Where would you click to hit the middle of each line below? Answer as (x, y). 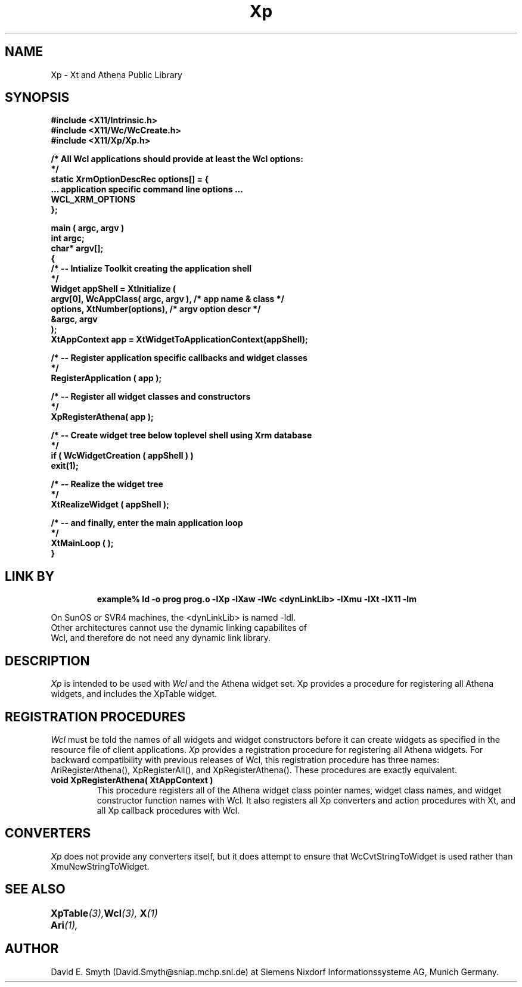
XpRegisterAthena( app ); (102, 417)
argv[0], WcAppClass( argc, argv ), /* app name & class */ (168, 299)
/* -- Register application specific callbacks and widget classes (179, 358)
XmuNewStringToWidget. (100, 866)
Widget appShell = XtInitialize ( (114, 289)
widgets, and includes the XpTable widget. (134, 694)
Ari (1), (64, 925)
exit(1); (65, 466)
